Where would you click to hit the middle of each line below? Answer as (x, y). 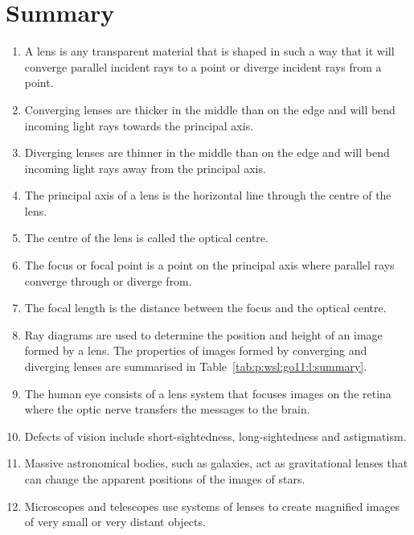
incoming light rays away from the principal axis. (145, 168)
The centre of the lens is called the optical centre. (146, 238)
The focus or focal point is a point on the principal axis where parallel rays (209, 265)
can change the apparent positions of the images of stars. (165, 479)
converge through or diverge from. (108, 280)
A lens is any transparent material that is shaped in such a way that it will (209, 51)
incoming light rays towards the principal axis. (139, 125)
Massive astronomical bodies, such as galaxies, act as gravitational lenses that (216, 463)
